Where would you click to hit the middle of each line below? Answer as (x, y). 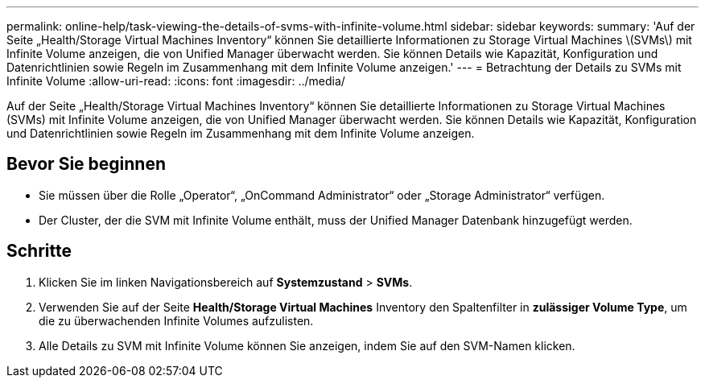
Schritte (39, 251)
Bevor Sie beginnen (87, 164)
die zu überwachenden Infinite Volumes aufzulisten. (176, 320)
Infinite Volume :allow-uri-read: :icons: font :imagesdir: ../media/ (176, 81)
